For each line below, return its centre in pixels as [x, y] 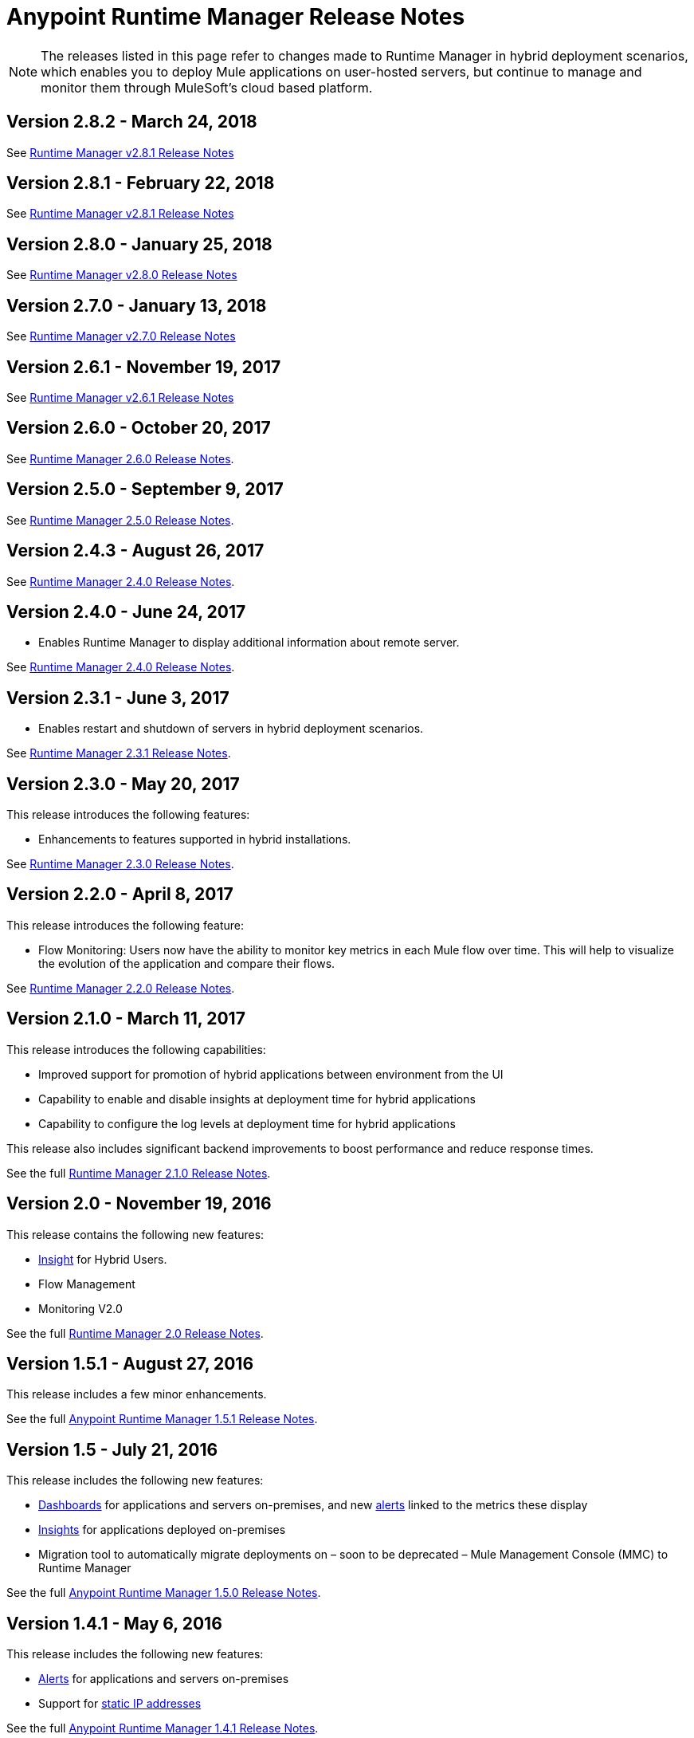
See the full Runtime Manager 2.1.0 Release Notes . [139, 1173]
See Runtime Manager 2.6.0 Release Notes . [120, 458]
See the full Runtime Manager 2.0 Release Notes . [135, 1333]
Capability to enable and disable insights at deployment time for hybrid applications [257, 1099]
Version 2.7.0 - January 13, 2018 [137, 305]
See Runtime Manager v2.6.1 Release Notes [120, 397]
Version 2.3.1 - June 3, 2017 [118, 698]
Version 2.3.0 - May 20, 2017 [123, 784]
